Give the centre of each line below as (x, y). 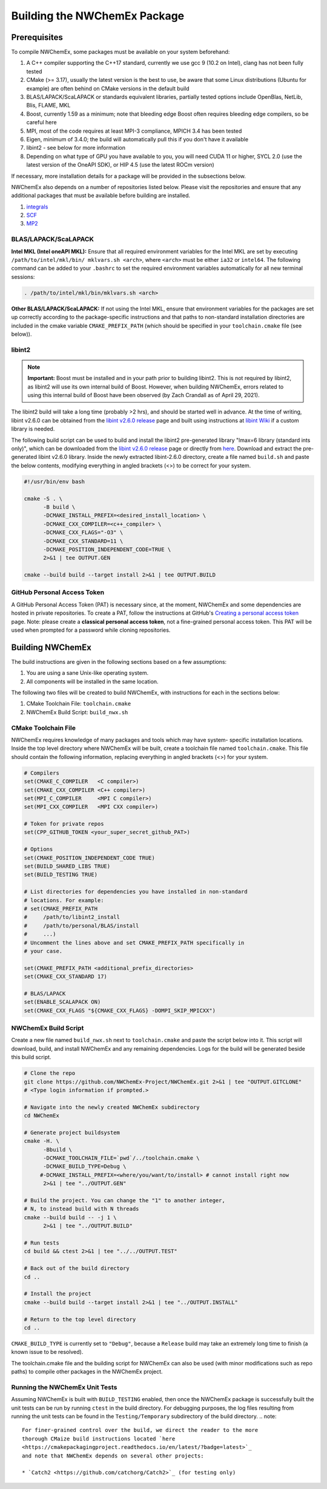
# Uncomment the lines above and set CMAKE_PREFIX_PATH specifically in (134, 942)
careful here (41, 122)
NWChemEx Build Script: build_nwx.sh (77, 712)
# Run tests (42, 1243)
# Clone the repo (50, 1073)
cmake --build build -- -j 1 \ (71, 1217)
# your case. (43, 951)
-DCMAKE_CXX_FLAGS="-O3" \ (83, 533)
